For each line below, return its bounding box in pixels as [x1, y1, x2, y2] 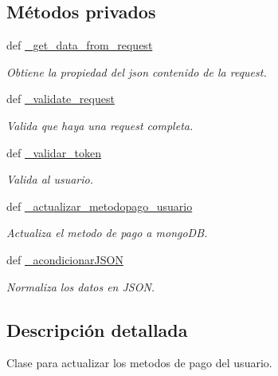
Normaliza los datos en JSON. [6, 278, 155, 295]
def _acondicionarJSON [6, 251, 123, 267]
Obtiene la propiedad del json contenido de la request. [6, 63, 267, 80]
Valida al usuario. [6, 171, 94, 188]
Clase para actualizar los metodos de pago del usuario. [6, 354, 272, 371]
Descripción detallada [6, 317, 188, 342]
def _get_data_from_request [6, 37, 153, 53]
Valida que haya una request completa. [6, 117, 194, 133]
